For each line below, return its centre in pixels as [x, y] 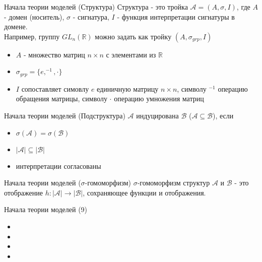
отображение [23, 192]
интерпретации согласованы [58, 166]
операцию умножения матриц [159, 99]
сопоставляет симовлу [55, 88]
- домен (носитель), [34, 16]
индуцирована [157, 116]
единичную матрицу [128, 88]
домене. [16, 26]
